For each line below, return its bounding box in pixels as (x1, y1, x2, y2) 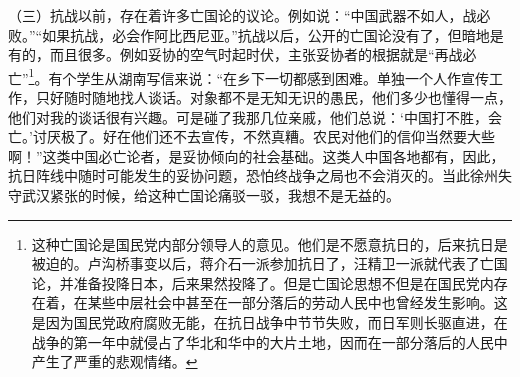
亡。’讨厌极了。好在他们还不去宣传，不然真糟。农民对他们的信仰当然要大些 (8, 126, 495, 147)
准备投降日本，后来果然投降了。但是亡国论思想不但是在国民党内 (73, 272, 494, 293)
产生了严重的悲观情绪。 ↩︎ (31, 351, 198, 372)
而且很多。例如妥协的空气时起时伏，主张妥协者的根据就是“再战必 (49, 44, 477, 65)
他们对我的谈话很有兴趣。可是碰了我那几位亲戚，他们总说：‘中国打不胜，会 (8, 106, 502, 127)
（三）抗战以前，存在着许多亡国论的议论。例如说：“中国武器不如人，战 (8, 5, 477, 25)
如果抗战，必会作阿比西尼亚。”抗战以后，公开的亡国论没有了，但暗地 (42, 24, 490, 45)
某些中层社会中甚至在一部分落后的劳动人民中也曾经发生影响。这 (87, 292, 508, 313)
